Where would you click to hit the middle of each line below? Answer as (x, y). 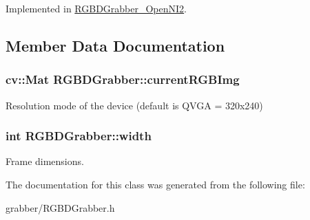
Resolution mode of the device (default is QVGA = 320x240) (134, 105)
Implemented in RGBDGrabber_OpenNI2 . (96, 8)
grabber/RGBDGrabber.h (60, 207)
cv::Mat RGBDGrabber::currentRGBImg (123, 79)
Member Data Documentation (115, 45)
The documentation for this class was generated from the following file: (155, 184)
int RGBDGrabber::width (79, 136)
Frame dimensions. (45, 161)
